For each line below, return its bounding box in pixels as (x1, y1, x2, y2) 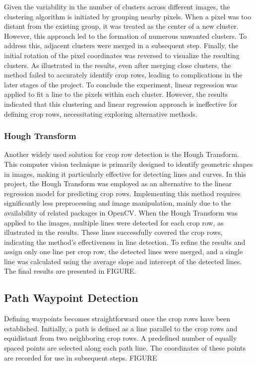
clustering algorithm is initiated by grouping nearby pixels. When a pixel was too (4, 11, 251, 21)
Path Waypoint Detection (4, 290, 138, 305)
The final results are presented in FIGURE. (4, 266, 136, 276)
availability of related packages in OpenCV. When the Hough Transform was (4, 207, 238, 218)
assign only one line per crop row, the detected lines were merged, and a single (4, 246, 243, 257)
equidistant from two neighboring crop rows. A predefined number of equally (4, 333, 237, 343)
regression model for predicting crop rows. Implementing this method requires (4, 188, 241, 198)
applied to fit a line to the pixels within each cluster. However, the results (4, 89, 228, 99)
